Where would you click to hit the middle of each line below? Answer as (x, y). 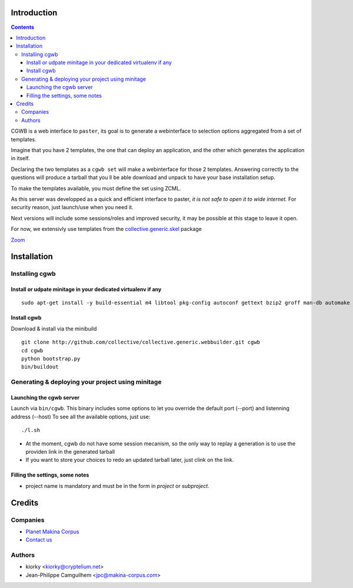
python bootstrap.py (51, 359)
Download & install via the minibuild (54, 328)
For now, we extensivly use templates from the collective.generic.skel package (106, 229)
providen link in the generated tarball (70, 451)
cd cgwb (32, 350)
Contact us (39, 540)
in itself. (20, 158)
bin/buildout (40, 367)
